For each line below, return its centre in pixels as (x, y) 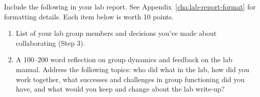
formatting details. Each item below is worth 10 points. (89, 16)
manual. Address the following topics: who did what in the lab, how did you (133, 69)
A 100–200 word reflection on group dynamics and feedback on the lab (124, 59)
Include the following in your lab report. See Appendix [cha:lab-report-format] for (130, 6)
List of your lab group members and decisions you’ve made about (116, 33)
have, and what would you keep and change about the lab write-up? (120, 89)
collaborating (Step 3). (50, 43)
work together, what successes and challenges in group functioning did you (130, 79)
